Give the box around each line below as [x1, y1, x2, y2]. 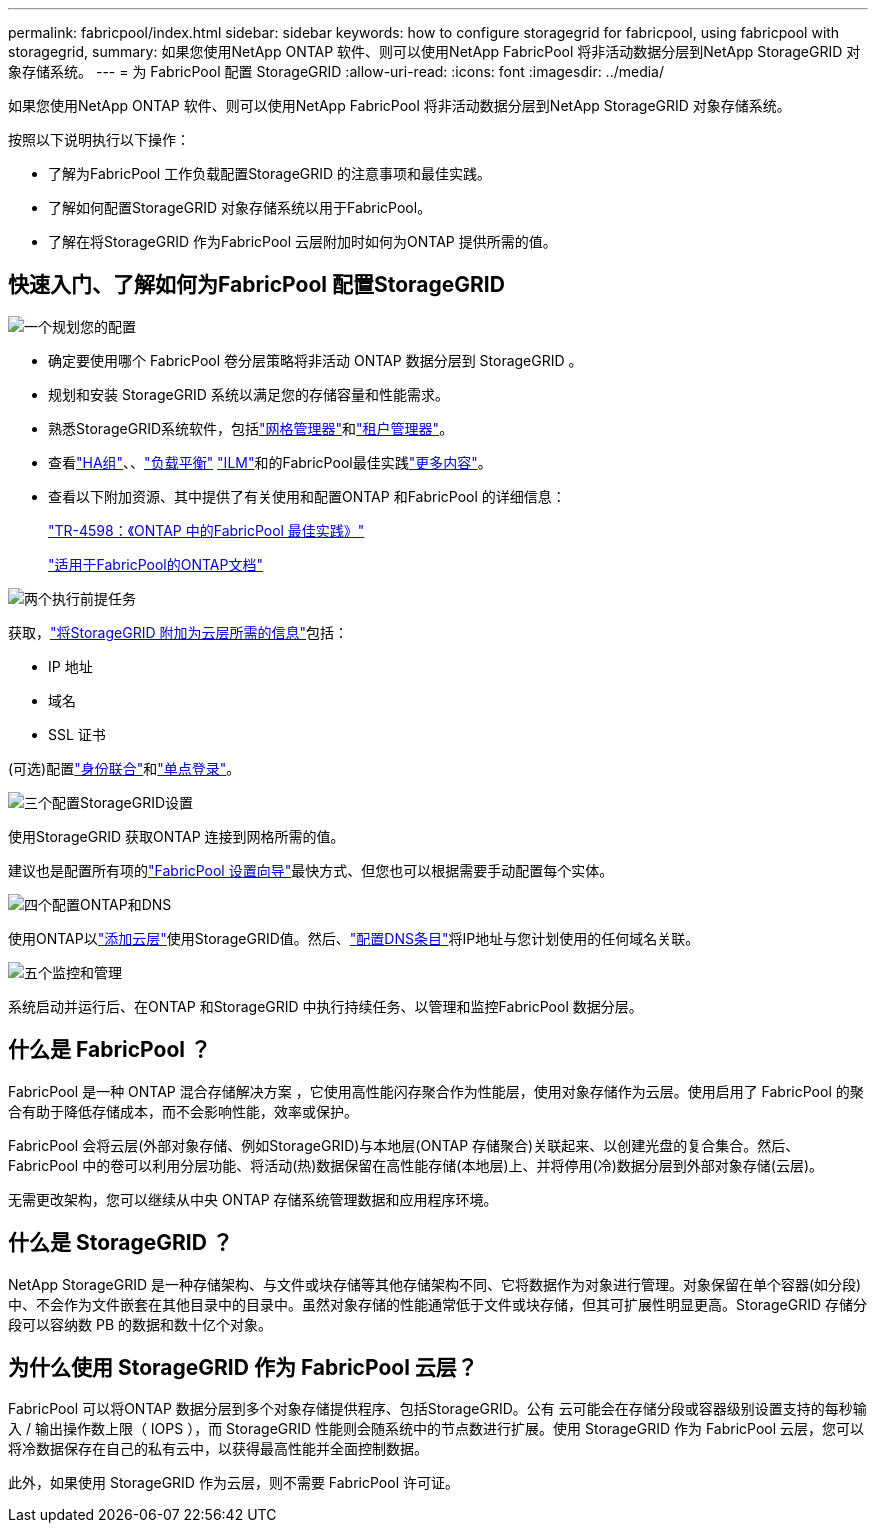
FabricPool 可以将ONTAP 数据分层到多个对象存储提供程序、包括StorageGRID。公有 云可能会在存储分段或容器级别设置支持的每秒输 [8, 1400, 867, 1418]
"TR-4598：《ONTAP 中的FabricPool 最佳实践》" [48, 521, 365, 539]
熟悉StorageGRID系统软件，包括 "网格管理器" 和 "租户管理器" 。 [48, 419, 454, 437]
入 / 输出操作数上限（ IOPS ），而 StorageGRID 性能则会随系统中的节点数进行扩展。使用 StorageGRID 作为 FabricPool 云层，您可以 [8, 1420, 865, 1438]
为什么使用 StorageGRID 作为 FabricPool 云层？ [8, 1354, 478, 1380]
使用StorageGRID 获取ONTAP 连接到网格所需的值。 [8, 827, 345, 845]
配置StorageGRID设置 [52, 793, 194, 811]
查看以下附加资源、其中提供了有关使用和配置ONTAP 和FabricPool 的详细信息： [48, 487, 566, 505]
